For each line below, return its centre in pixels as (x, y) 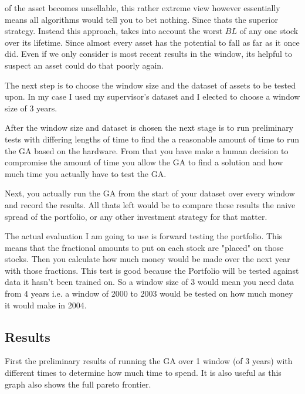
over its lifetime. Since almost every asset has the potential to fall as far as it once (152, 42)
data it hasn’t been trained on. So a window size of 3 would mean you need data (150, 282)
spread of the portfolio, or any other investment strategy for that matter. (136, 216)
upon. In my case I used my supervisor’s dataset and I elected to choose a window (152, 96)
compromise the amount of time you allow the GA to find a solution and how (144, 162)
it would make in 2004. (46, 305)
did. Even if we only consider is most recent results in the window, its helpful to (148, 54)
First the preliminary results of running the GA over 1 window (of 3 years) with (149, 361)
